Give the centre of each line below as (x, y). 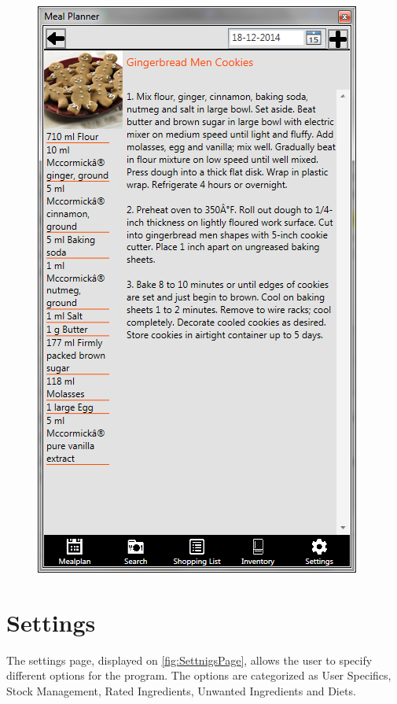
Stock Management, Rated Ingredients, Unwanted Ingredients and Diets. (181, 690)
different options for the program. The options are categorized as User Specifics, (199, 675)
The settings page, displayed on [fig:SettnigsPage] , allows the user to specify (189, 660)
